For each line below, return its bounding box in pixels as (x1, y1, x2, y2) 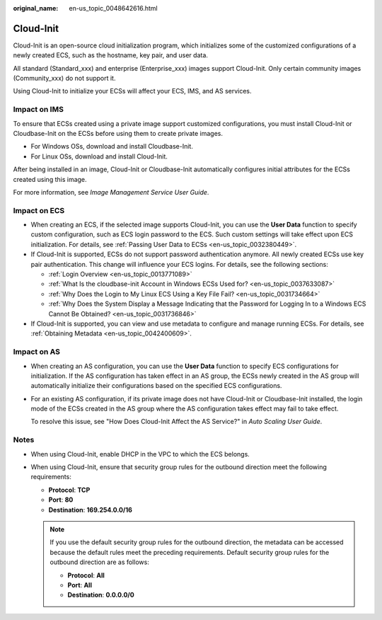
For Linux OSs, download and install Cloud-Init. (30, 152, 168, 161)
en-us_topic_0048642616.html (69, 4, 158, 12)
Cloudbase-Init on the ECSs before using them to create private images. (13, 130, 223, 137)
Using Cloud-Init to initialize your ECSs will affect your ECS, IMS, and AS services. (13, 87, 252, 96)
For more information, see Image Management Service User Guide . (13, 188, 209, 196)
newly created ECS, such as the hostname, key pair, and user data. (13, 51, 209, 59)
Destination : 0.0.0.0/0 (67, 591, 134, 599)
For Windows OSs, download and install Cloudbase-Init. (30, 142, 194, 151)
